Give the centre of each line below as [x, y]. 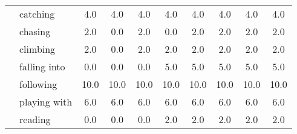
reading [35, 119]
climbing [38, 49]
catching [37, 14]
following [38, 84]
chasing [35, 31]
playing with [46, 102]
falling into [42, 66]
